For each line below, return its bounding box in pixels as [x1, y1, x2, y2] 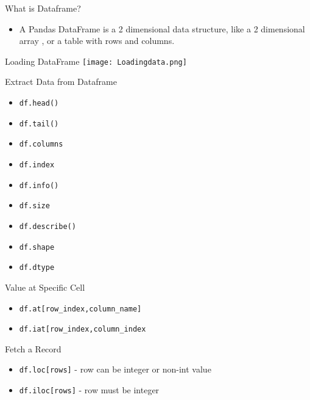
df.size [19, 202, 50, 211]
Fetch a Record [5, 342, 62, 355]
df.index [19, 161, 55, 169]
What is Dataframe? [5, 2, 81, 14]
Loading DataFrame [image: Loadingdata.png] [5, 54, 187, 67]
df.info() [19, 181, 59, 190]
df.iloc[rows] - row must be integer [19, 384, 160, 396]
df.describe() [19, 222, 76, 231]
